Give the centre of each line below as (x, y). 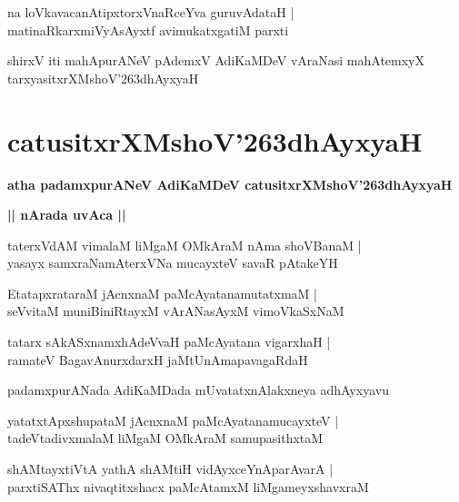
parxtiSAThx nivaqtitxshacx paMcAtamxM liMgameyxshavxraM (188, 486)
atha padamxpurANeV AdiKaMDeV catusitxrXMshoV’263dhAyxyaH (230, 184)
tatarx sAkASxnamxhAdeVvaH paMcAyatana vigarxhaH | (169, 342)
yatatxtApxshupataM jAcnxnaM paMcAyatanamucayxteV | (173, 420)
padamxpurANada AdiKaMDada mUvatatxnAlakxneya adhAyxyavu (198, 390)
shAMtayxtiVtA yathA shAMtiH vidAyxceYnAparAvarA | (170, 469)
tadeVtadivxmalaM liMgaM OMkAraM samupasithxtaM (165, 438)
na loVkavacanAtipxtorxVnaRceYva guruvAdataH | (151, 12)
